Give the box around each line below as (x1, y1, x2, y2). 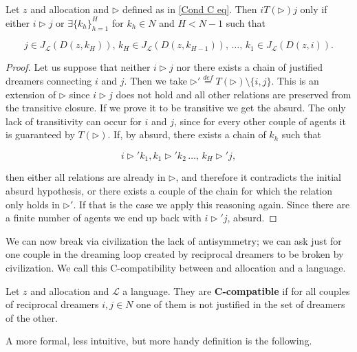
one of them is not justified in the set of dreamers (136, 297, 345, 311)
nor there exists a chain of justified (176, 60, 323, 74)
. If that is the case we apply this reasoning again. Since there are (73, 197, 350, 211)
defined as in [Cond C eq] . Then (122, 2, 257, 16)
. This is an (271, 73, 319, 87)
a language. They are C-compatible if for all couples (122, 283, 350, 298)
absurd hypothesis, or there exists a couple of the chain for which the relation (6, 184, 333, 197)
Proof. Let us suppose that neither (6, 60, 151, 74)
